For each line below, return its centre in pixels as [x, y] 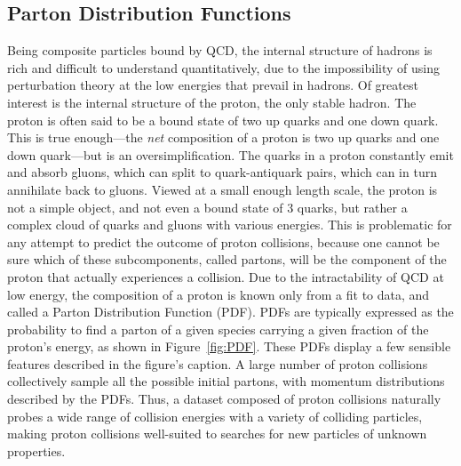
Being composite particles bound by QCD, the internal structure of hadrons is [220, 50]
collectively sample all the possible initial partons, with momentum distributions [226, 381]
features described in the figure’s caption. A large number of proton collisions [218, 363]
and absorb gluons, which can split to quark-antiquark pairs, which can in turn [222, 172]
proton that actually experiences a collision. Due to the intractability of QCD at [226, 276]
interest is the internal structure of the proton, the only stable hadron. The [212, 102]
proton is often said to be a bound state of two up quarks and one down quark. [223, 120]
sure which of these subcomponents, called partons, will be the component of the [227, 259]
